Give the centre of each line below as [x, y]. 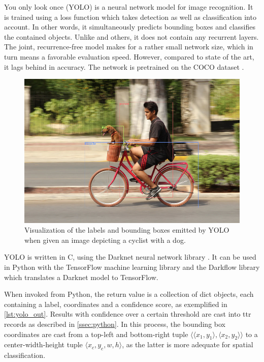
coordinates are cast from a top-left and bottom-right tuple [96, 334]
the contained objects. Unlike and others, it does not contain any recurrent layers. [131, 36]
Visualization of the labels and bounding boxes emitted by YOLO [127, 230]
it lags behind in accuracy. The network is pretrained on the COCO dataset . [124, 66]
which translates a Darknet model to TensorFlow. [81, 277]
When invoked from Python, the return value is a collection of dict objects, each [129, 294]
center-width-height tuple [43, 344]
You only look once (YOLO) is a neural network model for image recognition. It [129, 7]
